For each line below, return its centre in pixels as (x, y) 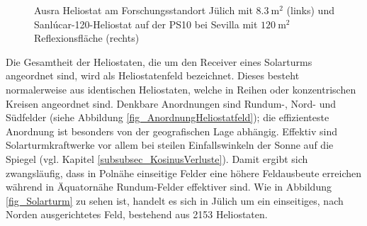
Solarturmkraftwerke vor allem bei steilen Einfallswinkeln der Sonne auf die (170, 145)
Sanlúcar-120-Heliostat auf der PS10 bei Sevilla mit (146, 24)
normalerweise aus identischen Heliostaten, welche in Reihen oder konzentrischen (181, 89)
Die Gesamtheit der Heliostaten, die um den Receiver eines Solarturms (159, 61)
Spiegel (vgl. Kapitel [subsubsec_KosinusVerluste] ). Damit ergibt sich (157, 158)
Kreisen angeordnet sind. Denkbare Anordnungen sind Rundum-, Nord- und (171, 103)
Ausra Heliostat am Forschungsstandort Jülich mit (143, 10)
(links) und (310, 10)
